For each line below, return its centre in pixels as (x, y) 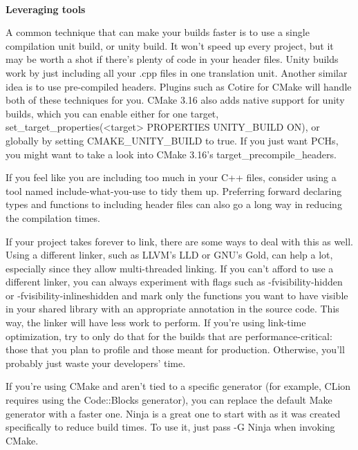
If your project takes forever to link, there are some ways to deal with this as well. (180, 241)
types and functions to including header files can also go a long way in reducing (174, 204)
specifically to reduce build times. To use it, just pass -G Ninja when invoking (170, 427)
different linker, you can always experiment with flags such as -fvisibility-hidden (174, 282)
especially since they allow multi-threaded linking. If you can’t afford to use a (170, 268)
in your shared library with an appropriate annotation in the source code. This (172, 309)
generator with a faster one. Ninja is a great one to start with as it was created (173, 413)
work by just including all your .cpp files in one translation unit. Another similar (177, 72)
